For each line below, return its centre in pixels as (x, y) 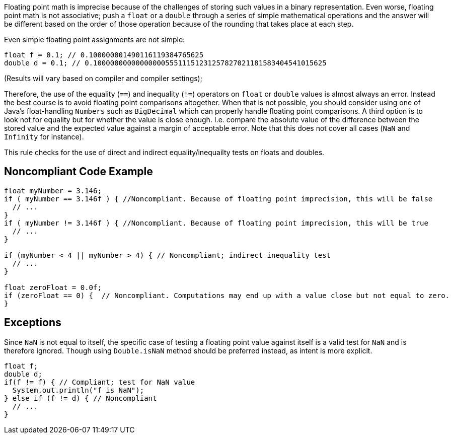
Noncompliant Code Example (79, 172)
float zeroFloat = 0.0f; (53, 287)
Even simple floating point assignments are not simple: (95, 40)
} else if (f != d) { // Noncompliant (81, 398)
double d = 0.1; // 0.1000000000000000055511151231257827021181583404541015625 (165, 63)
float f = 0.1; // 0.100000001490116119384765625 (104, 55)
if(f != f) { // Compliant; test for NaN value (100, 382)
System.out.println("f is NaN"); (78, 390)
